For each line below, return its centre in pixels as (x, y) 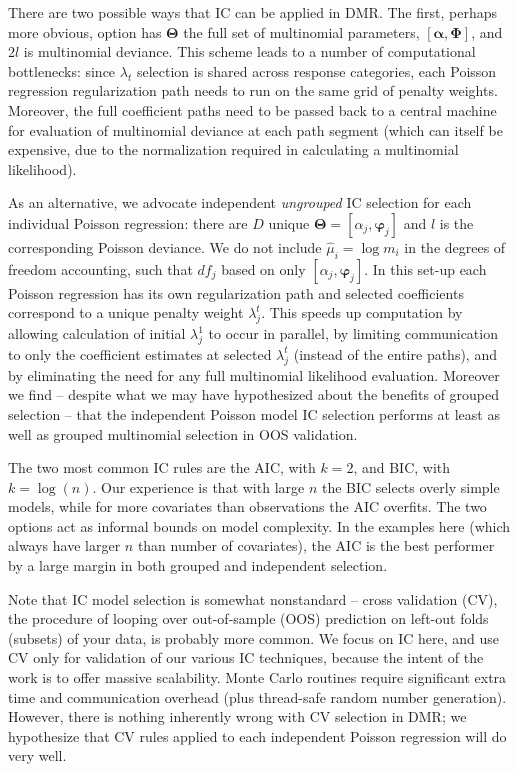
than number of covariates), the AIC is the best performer (316, 545)
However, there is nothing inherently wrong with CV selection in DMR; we (237, 716)
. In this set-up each (425, 268)
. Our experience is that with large (198, 486)
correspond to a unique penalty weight (126, 312)
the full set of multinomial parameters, (301, 31)
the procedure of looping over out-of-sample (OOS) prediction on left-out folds (248, 618)
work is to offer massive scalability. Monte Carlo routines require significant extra (257, 677)
